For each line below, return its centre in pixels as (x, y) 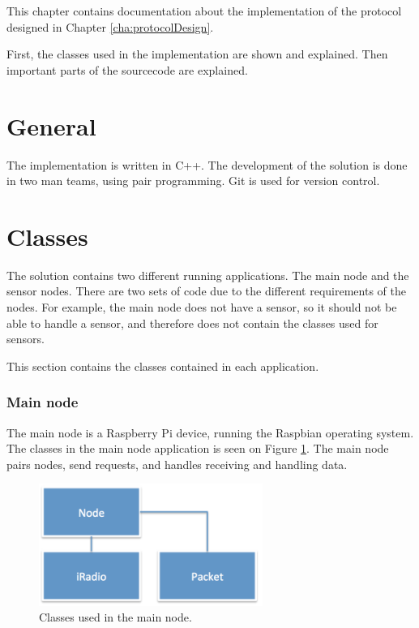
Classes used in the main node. (115, 617)
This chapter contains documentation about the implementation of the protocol (204, 11)
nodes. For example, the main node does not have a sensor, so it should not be (202, 307)
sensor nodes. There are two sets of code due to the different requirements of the (206, 291)
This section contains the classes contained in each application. (163, 366)
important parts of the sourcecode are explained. (127, 69)
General (51, 125)
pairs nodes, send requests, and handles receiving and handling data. (177, 464)
